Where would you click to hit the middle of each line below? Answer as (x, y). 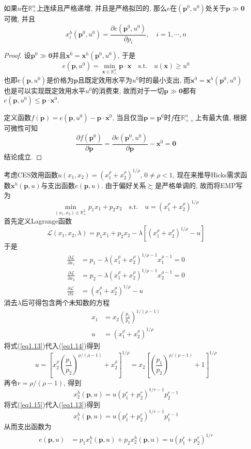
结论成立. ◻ (23, 156)
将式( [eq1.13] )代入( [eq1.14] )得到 (52, 345)
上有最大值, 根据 (221, 117)
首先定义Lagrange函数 (38, 220)
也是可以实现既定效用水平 (45, 90)
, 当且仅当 (128, 117)
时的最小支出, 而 (165, 79)
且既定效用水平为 (105, 79)
